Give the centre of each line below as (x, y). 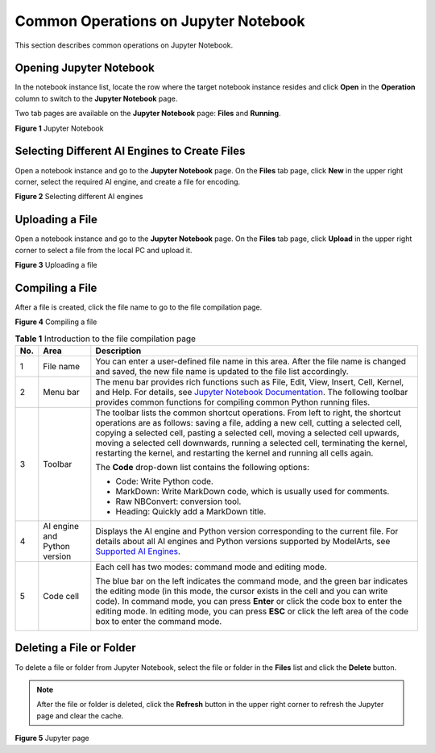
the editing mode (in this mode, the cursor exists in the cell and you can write (242, 591)
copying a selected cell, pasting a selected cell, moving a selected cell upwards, (247, 433)
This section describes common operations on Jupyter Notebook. (124, 45)
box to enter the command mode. (159, 622)
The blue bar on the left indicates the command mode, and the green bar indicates (252, 581)
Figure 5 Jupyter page (52, 738)
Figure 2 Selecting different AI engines (79, 197)
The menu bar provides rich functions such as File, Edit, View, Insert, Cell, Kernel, (250, 382)
